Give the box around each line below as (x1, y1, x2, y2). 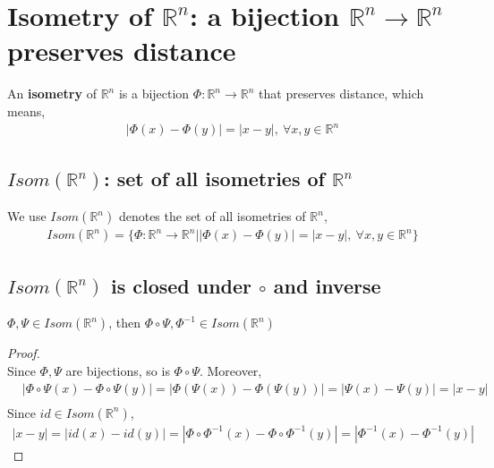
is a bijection (118, 84, 190, 103)
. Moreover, (199, 362, 262, 380)
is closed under (110, 271, 252, 299)
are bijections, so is (65, 362, 170, 380)
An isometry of (7, 84, 97, 103)
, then (108, 313, 141, 332)
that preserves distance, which (259, 84, 424, 103)
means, (7, 101, 46, 120)
